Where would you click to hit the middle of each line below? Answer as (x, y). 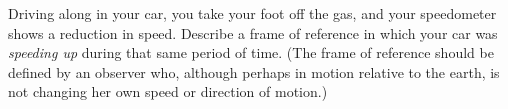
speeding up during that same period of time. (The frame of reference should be (251, 52)
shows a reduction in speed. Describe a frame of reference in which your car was (253, 32)
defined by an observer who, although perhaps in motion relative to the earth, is (254, 71)
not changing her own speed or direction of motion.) (168, 91)
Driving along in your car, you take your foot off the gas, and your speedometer (252, 13)
